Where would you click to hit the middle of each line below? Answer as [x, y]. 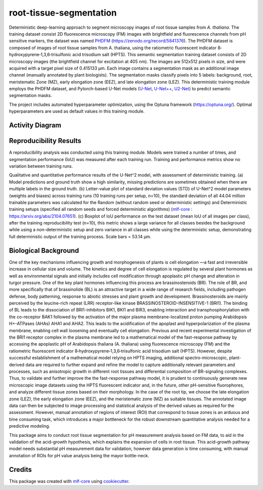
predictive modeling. [30, 426]
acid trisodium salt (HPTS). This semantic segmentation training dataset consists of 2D [160, 55]
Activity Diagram [35, 125]
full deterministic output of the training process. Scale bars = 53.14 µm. [80, 236]
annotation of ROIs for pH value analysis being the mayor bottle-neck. [79, 455]
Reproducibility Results [45, 141]
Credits [20, 469]
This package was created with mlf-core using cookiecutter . [69, 481]
